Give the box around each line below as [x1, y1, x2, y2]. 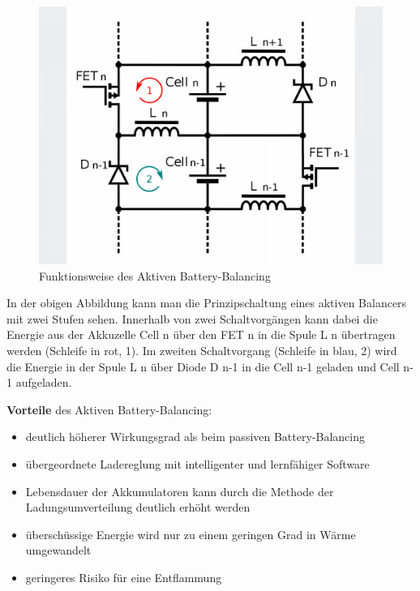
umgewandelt [25, 542, 92, 559]
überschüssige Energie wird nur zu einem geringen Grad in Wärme [25, 525, 356, 542]
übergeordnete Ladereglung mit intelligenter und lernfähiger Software [25, 455, 370, 472]
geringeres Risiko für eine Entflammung [25, 568, 222, 585]
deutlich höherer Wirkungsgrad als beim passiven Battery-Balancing [25, 428, 365, 445]
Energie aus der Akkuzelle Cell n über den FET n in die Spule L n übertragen [6, 326, 396, 343]
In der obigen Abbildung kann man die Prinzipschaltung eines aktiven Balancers [6, 294, 407, 311]
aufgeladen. [15, 374, 72, 391]
